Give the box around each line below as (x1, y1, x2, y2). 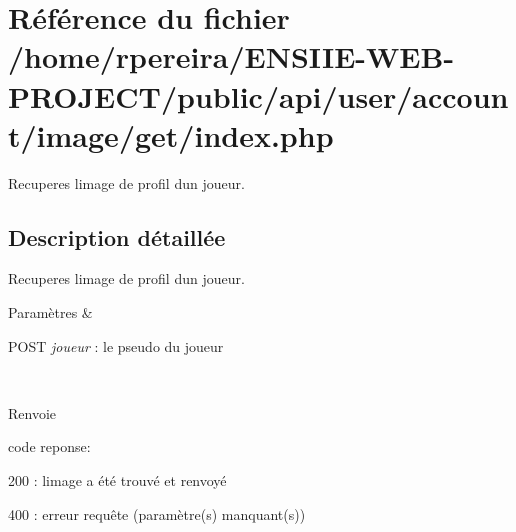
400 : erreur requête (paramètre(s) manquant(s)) (8, 503, 306, 524)
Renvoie (8, 402, 57, 423)
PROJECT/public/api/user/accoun (8, 75, 509, 116)
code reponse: (8, 436, 91, 457)
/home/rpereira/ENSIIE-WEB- (8, 36, 455, 77)
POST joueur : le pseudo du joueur (8, 335, 224, 356)
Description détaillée (8, 221, 226, 252)
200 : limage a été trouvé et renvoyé (8, 470, 227, 491)
